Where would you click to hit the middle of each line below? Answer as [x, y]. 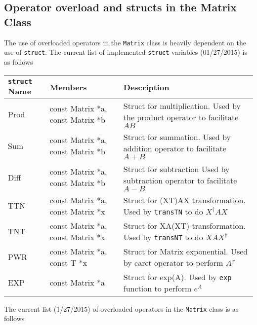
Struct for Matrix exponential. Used [186, 251]
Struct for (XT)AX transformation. [184, 200]
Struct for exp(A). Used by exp [177, 277]
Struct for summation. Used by [177, 137]
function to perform [157, 288]
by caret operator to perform [173, 262]
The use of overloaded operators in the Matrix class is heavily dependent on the [125, 42]
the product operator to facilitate [181, 117]
